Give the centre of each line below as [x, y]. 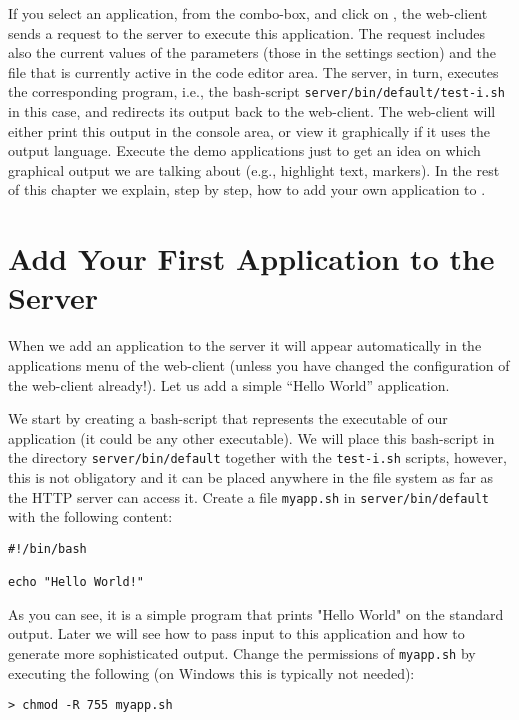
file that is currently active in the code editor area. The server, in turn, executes [253, 71]
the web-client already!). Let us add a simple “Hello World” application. [229, 384]
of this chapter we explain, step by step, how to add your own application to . [247, 189]
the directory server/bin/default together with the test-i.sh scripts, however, [257, 457]
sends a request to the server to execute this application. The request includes [247, 32]
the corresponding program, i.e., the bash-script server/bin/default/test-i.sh [256, 91]
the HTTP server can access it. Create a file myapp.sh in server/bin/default [248, 496]
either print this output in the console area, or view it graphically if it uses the [249, 130]
